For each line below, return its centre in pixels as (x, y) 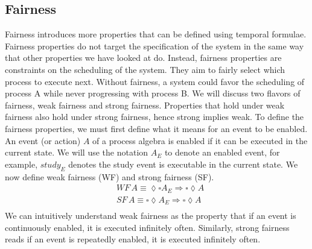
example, (21, 164)
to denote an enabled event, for (222, 152)
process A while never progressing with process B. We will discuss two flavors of (153, 93)
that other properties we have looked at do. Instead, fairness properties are (143, 58)
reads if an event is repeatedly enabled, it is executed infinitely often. (133, 239)
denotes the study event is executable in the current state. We (183, 164)
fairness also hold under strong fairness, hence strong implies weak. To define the (154, 117)
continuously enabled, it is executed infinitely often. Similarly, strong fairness (147, 227)
